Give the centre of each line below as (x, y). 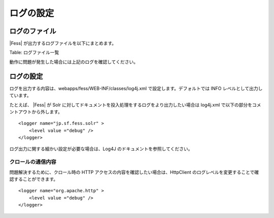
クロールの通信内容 (33, 162)
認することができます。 (34, 179)
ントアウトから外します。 (36, 112)
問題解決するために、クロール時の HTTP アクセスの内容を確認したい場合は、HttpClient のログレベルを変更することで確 (134, 172)
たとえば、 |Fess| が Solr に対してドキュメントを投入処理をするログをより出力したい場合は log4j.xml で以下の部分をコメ (135, 105)
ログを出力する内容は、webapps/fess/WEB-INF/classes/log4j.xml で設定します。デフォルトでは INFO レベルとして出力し (136, 88)
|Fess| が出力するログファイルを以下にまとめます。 (63, 43)
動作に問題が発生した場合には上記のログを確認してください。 (74, 62)
